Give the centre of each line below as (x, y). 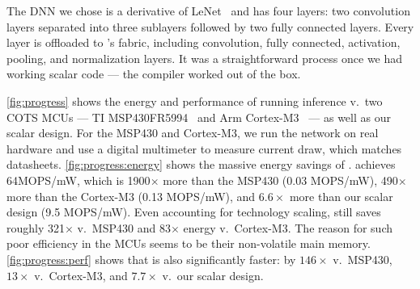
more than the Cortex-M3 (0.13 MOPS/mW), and (131, 196)
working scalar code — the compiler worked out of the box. (154, 74)
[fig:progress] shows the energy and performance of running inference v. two (195, 101)
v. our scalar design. (213, 275)
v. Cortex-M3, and (81, 275)
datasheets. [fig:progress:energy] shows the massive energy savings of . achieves (201, 164)
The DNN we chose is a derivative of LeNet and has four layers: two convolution (208, 10)
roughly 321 (36, 227)
